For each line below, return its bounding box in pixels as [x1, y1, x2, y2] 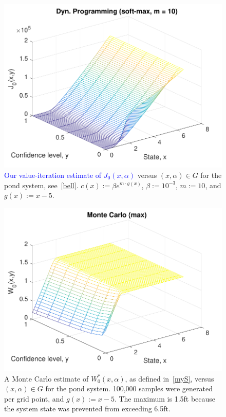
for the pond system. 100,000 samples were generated [45, 383, 213, 394]
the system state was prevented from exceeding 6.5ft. [4, 403, 171, 414]
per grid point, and [4, 393, 64, 404]
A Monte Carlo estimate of [4, 373, 89, 384]
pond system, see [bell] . [4, 179, 79, 190]
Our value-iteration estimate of [4, 169, 102, 180]
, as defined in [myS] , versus [125, 373, 214, 384]
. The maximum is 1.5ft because [114, 393, 216, 404]
